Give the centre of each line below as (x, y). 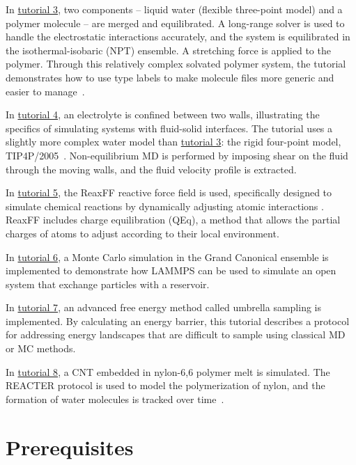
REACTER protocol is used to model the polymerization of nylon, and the (165, 385)
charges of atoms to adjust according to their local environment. (142, 233)
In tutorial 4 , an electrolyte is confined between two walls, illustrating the (163, 115)
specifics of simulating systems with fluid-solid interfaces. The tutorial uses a (169, 128)
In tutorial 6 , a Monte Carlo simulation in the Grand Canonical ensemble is (167, 257)
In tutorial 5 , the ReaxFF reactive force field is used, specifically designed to (169, 192)
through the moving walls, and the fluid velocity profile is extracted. (151, 169)
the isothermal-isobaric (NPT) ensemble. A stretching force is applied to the (168, 50)
